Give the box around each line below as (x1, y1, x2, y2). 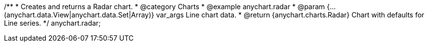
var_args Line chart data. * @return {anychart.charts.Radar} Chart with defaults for (156, 11, 425, 19)
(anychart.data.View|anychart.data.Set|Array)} (4, 11, 155, 19)
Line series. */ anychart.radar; (4, 19, 101, 27)
